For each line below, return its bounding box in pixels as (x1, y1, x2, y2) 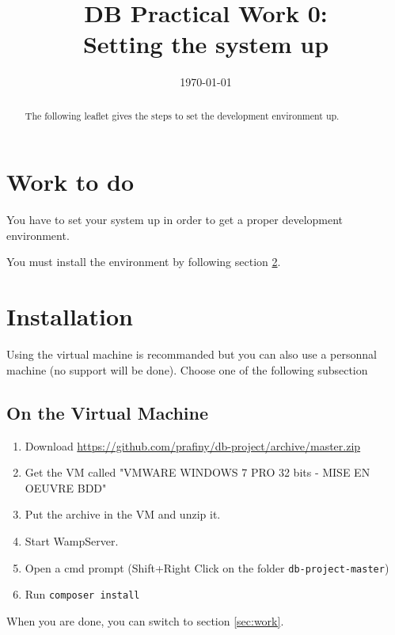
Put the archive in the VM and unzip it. (25, 506, 221, 523)
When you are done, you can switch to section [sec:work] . (6, 612, 284, 629)
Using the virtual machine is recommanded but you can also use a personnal (6, 346, 377, 363)
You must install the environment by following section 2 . (6, 253, 281, 270)
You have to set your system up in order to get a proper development (6, 211, 344, 228)
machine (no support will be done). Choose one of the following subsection (6, 361, 368, 378)
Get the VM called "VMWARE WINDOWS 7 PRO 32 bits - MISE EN (25, 464, 370, 481)
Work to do (6, 165, 135, 198)
